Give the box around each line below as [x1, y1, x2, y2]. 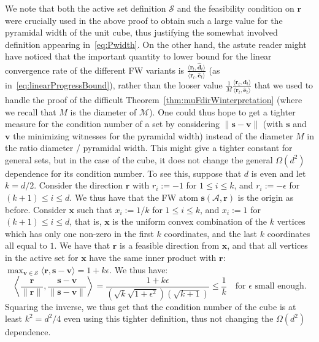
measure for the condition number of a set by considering [5, 117, 220, 130]
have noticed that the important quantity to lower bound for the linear [5, 50, 272, 63]
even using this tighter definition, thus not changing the [64, 312, 274, 325]
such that [77, 203, 112, 216]
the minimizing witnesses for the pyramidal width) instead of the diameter [13, 129, 293, 142]
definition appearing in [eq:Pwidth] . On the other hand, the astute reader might [5, 37, 307, 50]
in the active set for [5, 251, 79, 264]
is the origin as [237, 191, 294, 204]
